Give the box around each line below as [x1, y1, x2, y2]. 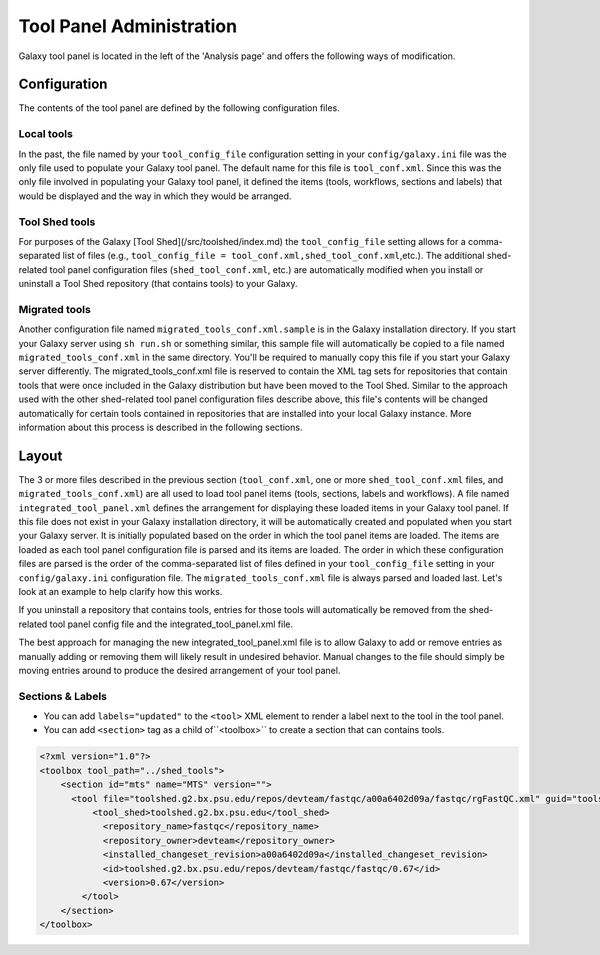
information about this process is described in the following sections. [18, 421, 303, 433]
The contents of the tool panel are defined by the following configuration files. [18, 102, 340, 114]
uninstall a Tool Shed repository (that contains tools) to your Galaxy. [18, 278, 299, 290]
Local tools [18, 127, 74, 141]
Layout [18, 447, 63, 464]
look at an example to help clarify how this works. [18, 585, 223, 597]
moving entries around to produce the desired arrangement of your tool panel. [18, 664, 341, 676]
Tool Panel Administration [18, 15, 238, 37]
